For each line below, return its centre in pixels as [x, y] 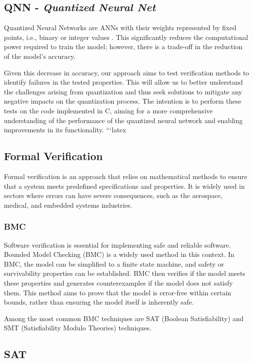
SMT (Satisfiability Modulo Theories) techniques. [78, 328]
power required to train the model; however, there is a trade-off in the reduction [123, 46]
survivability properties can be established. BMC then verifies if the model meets [125, 273]
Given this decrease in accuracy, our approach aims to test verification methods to [126, 72]
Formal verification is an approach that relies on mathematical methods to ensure [126, 176]
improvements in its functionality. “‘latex [65, 130]
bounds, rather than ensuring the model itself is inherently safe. [99, 302]
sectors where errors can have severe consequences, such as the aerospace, [113, 195]
